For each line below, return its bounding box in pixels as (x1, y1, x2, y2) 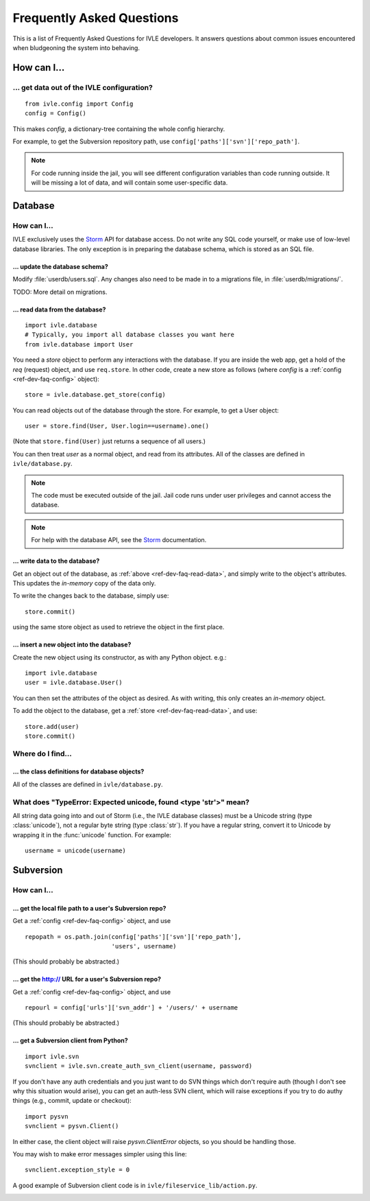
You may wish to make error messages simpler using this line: (12, 1150, 188, 1158)
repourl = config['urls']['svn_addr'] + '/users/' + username (25, 1004, 238, 1012)
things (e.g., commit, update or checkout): (12, 1097, 132, 1105)
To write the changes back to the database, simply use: (12, 592, 169, 600)
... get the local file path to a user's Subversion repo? (12, 904, 166, 912)
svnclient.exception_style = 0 (25, 1166, 130, 1174)
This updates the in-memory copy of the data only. (12, 579, 156, 587)
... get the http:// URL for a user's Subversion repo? (12, 975, 161, 983)
